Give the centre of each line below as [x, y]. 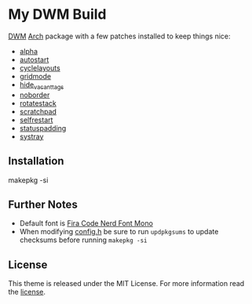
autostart [34, 60]
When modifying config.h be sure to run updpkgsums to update [119, 232]
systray [31, 136]
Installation [36, 161]
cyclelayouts [40, 67]
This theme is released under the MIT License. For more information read [126, 284]
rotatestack [38, 103]
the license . [27, 292]
